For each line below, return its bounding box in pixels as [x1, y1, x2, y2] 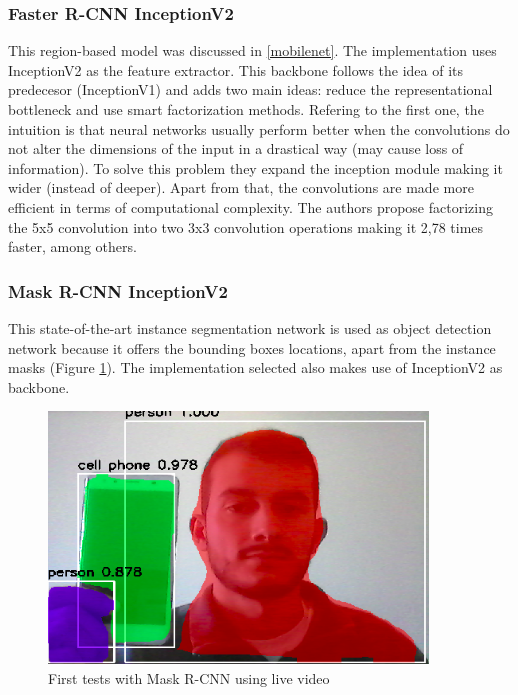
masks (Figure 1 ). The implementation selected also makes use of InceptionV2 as [8, 357, 503, 378]
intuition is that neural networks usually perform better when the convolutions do [8, 118, 510, 139]
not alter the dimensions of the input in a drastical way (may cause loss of [8, 138, 464, 159]
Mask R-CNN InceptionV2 [8, 278, 228, 303]
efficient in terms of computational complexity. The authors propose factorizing [8, 196, 493, 217]
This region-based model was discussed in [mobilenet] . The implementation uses [8, 40, 497, 61]
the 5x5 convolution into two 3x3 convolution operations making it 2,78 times [8, 216, 484, 237]
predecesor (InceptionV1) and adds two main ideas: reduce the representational [8, 79, 493, 100]
